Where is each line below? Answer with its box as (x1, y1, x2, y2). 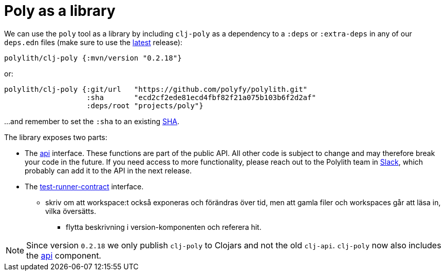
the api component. (26, 250, 101, 261)
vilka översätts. (45, 206, 96, 215)
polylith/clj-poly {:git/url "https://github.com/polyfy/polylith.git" (4, 85, 308, 93)
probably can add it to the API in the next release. (25, 166, 192, 175)
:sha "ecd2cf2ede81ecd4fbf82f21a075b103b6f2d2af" (86, 93, 316, 102)
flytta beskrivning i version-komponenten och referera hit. (66, 222, 262, 231)
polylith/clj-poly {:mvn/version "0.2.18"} (4, 53, 182, 62)
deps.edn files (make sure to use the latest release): (4, 37, 182, 47)
